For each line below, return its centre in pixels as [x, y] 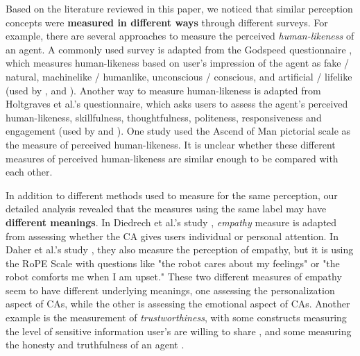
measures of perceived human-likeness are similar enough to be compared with [172, 158]
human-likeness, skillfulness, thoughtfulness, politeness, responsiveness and [164, 117]
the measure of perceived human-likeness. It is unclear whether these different [171, 144]
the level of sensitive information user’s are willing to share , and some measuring [179, 331]
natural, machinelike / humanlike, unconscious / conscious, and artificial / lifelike [179, 76]
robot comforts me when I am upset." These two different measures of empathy [174, 277]
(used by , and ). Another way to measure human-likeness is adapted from [163, 90]
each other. [29, 172]
